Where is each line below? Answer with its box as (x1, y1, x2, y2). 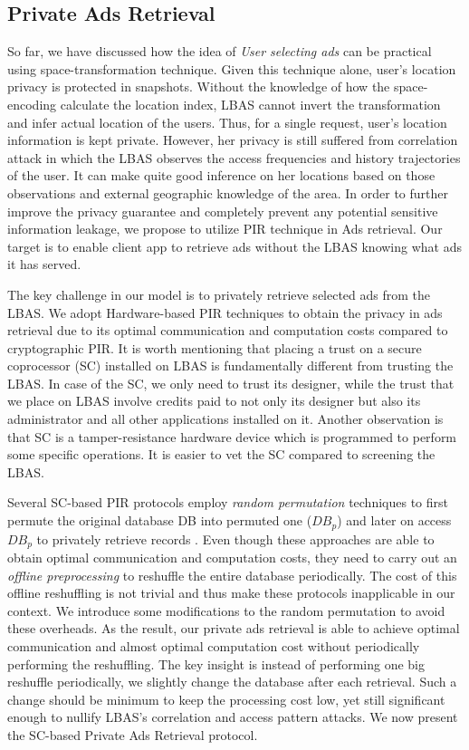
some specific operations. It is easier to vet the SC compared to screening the (7, 445, 435, 464)
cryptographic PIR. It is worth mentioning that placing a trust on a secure (7, 338, 422, 357)
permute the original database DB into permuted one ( (7, 511, 312, 530)
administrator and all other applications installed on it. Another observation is (7, 409, 444, 428)
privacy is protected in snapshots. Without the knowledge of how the (7, 77, 390, 96)
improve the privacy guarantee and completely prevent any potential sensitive (7, 201, 438, 220)
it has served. (7, 255, 81, 274)
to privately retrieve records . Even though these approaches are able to (36, 529, 435, 548)
